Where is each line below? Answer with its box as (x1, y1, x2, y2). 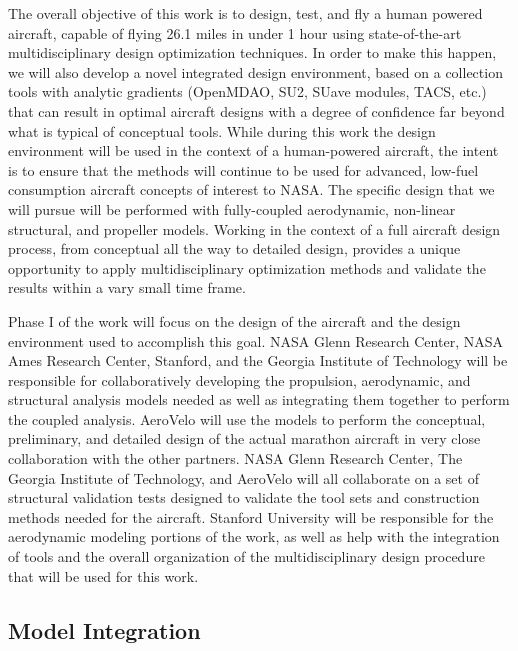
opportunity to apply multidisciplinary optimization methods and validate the (8, 257, 486, 278)
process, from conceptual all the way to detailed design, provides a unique (8, 238, 461, 259)
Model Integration (8, 614, 201, 645)
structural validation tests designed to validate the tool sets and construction (8, 487, 480, 508)
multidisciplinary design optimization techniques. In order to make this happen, (8, 42, 497, 63)
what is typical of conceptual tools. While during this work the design (8, 120, 436, 141)
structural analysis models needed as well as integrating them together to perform (8, 389, 510, 410)
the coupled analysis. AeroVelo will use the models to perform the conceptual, (8, 408, 486, 429)
